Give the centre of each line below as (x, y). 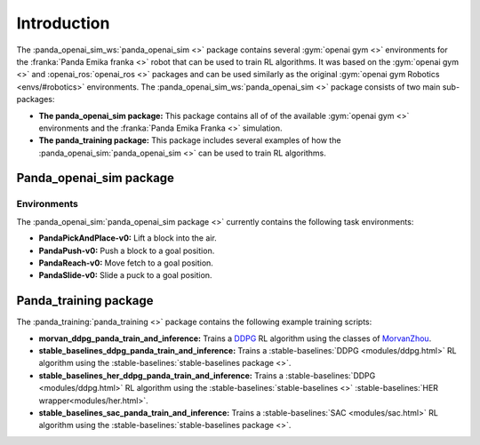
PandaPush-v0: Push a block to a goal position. (127, 250)
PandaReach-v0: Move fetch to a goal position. (126, 263)
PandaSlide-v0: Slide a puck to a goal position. (125, 275)
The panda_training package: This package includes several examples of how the (190, 140)
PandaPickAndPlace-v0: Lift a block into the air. (128, 238)
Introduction (63, 23)
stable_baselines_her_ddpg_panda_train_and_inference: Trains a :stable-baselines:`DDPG (207, 375)
